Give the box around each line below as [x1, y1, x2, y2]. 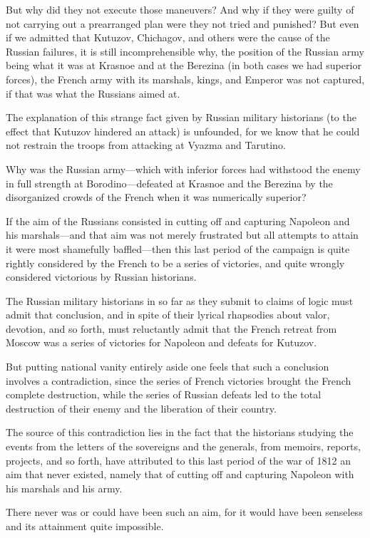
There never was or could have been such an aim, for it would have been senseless [6, 505, 363, 519]
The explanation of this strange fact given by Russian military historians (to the [6, 110, 356, 125]
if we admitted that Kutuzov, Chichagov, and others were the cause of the [6, 30, 330, 45]
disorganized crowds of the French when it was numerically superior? [6, 190, 307, 205]
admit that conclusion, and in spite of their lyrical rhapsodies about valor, [6, 307, 330, 322]
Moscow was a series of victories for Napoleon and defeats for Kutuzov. [6, 335, 317, 350]
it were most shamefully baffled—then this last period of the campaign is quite [6, 241, 350, 256]
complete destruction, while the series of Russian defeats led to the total [6, 387, 322, 402]
